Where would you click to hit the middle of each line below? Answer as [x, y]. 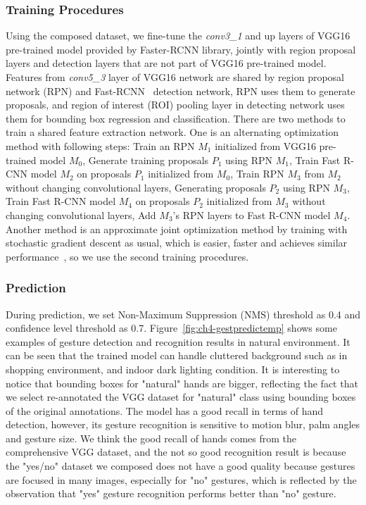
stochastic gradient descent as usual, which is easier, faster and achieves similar [177, 243]
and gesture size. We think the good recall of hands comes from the [151, 438]
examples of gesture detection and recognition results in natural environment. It [178, 341]
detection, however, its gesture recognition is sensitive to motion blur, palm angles [183, 424]
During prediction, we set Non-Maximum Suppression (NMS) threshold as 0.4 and [183, 314]
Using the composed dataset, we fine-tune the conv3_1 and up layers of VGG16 [178, 36]
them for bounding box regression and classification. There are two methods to [176, 118]
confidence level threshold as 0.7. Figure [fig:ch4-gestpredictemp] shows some [171, 328]
